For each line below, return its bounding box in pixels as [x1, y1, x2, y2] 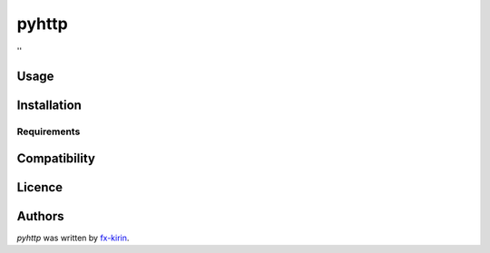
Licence [16, 180, 64, 195]
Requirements [16, 125, 81, 138]
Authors [16, 209, 64, 224]
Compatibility [16, 151, 95, 166]
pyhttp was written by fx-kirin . [16, 232, 130, 244]
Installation [16, 98, 82, 113]
